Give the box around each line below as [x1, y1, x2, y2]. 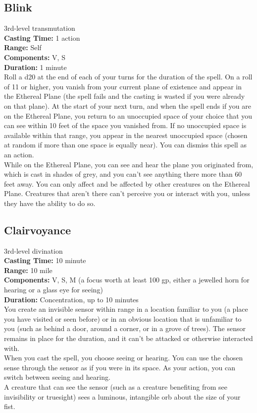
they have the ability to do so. [4, 198, 96, 208]
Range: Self [4, 42, 42, 53]
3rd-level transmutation [4, 23, 75, 33]
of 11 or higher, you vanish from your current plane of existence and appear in [4, 81, 242, 91]
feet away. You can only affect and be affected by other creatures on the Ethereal [4, 178, 250, 189]
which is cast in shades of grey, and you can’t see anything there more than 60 [4, 169, 242, 179]
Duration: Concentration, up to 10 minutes [4, 294, 139, 304]
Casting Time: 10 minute [4, 255, 86, 266]
